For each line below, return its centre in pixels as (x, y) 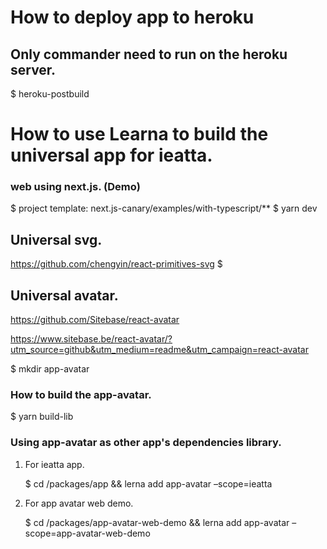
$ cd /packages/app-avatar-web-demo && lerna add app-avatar (157, 522)
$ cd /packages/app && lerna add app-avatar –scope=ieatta (148, 483)
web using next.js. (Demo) (75, 187)
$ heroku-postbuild (50, 94)
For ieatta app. (54, 464)
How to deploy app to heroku (132, 17)
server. (33, 69)
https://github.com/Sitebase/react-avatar (95, 320)
